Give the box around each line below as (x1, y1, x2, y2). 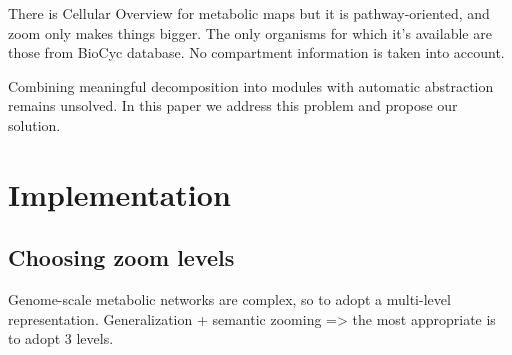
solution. (8, 114, 61, 135)
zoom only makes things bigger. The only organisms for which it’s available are (8, 22, 492, 43)
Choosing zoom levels (8, 242, 235, 273)
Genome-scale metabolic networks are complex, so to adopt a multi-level (8, 289, 451, 310)
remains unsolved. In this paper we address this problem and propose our (8, 95, 458, 116)
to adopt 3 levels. (8, 328, 114, 349)
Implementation (8, 173, 231, 214)
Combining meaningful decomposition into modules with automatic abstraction (8, 75, 494, 96)
